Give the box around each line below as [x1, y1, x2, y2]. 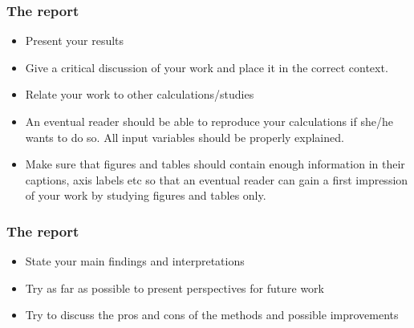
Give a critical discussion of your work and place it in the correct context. [25, 59, 388, 75]
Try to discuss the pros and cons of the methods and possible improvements [25, 306, 399, 323]
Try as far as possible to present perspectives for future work [25, 279, 324, 296]
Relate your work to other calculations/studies [25, 86, 254, 103]
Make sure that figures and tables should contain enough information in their [25, 156, 405, 172]
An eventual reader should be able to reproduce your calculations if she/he [25, 113, 393, 129]
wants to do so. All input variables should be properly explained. [25, 128, 344, 145]
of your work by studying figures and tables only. [25, 187, 266, 204]
